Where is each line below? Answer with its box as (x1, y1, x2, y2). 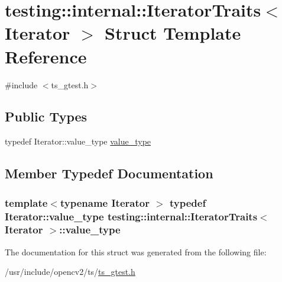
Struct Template (105, 21, 241, 45)
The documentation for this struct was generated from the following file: (5, 245, 267, 258)
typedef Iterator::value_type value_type (5, 135, 151, 148)
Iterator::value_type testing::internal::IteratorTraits (5, 209, 258, 223)
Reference (5, 44, 87, 68)
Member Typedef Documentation (5, 164, 213, 182)
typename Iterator (60, 195, 150, 210)
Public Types (5, 107, 87, 126)
